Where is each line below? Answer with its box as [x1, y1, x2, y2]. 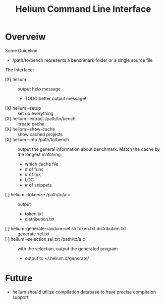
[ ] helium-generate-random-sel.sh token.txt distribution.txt [5, 225, 126, 231]
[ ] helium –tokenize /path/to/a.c [5, 191, 70, 197]
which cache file [24, 161, 58, 167]
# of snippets [24, 182, 52, 188]
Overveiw [5, 31, 46, 43]
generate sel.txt [17, 231, 50, 237]
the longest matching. [17, 151, 62, 157]
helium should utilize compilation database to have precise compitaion [12, 289, 156, 295]
